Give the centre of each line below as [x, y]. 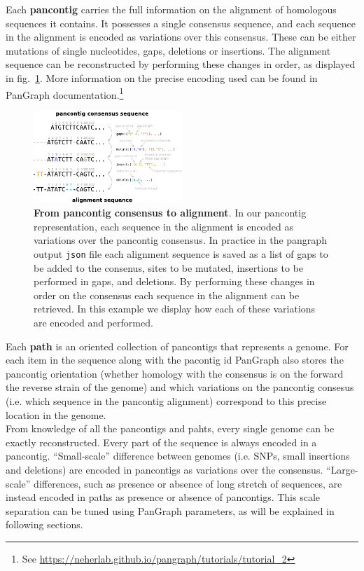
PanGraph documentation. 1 [65, 93]
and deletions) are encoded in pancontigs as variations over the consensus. [164, 469]
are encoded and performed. [93, 323]
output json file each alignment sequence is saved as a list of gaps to [181, 254]
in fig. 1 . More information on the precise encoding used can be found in [162, 77]
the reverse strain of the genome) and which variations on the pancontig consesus [180, 387]
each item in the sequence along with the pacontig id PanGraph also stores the [175, 360]
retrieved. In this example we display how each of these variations [175, 309]
